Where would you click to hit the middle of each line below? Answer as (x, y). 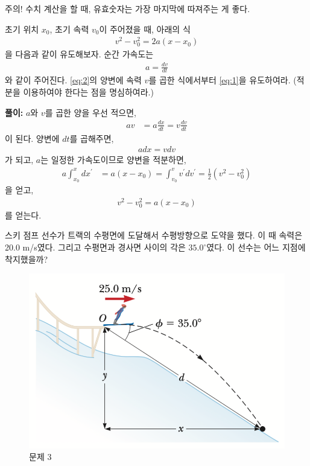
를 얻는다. (23, 215)
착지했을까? (27, 259)
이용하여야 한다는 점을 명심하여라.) (88, 92)
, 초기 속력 (69, 29)
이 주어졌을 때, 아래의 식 (145, 29)
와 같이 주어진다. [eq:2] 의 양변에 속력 (73, 80)
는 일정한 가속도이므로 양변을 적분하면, (113, 160)
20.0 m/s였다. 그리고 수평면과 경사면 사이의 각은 (95, 247)
